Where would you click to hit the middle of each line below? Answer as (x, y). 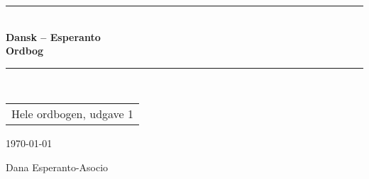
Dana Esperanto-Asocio (57, 167)
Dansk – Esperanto (53, 36)
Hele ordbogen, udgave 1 (73, 114)
